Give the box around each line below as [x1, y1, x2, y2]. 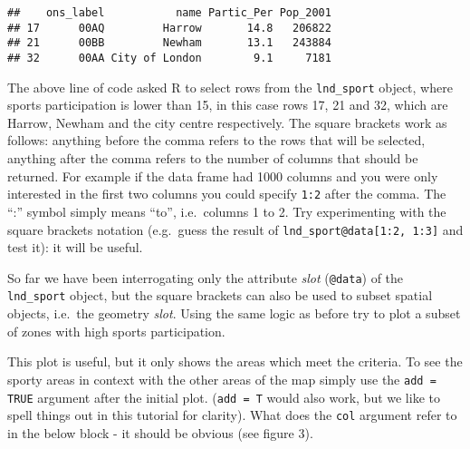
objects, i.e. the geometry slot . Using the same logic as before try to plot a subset [7, 304, 461, 323]
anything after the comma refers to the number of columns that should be [7, 149, 418, 168]
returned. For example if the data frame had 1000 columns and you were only [7, 166, 438, 185]
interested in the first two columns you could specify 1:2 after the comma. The [7, 184, 446, 203]
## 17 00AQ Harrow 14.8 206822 [7, 21, 331, 34]
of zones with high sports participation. [7, 321, 225, 340]
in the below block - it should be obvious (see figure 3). [7, 423, 313, 442]
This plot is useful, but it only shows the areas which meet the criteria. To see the [7, 352, 463, 371]
